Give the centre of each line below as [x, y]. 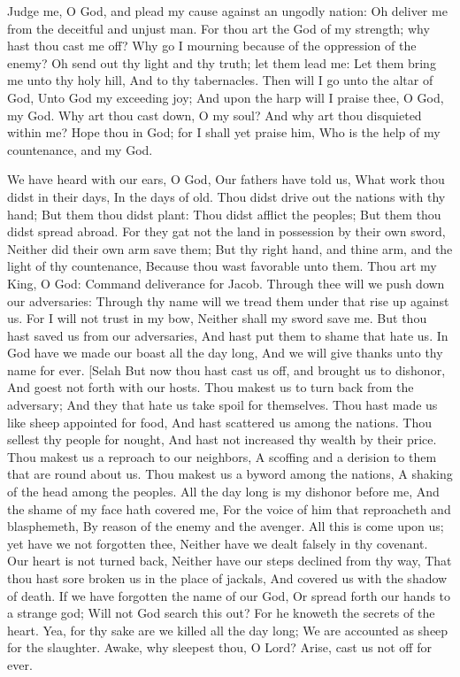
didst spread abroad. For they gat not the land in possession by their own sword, [226, 231]
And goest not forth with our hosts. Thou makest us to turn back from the [211, 387]
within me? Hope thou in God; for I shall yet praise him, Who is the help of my [224, 132]
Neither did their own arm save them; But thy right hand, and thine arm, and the [230, 248]
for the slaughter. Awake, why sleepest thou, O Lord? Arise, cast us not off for [219, 647]
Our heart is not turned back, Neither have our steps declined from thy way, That [230, 561]
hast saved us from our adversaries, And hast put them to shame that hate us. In [228, 335]
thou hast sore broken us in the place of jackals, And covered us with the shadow [227, 578]
